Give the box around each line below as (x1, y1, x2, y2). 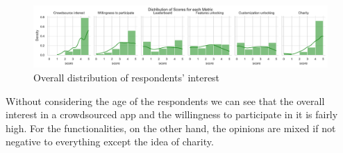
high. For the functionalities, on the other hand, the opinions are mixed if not (6, 120, 336, 135)
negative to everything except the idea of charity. (6, 134, 214, 149)
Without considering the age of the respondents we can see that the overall (6, 93, 325, 108)
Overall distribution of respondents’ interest (33, 70, 220, 85)
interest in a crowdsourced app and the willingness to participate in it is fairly (6, 107, 338, 122)
